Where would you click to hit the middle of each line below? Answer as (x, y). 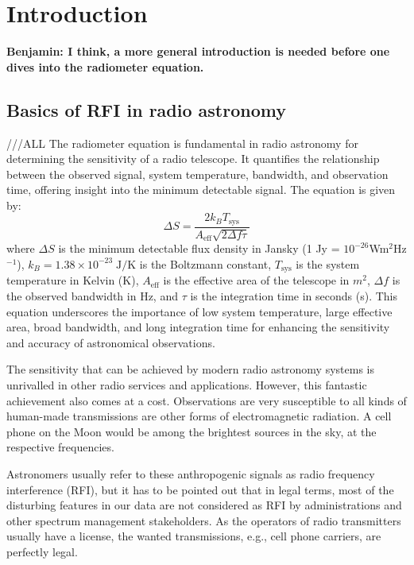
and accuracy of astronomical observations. (111, 342)
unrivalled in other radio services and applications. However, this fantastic (187, 384)
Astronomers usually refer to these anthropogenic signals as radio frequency (191, 473)
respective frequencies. (60, 447)
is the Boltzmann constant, (205, 263)
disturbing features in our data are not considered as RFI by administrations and (204, 505)
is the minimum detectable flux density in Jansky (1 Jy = (199, 248)
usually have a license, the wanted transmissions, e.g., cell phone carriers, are (194, 536)
